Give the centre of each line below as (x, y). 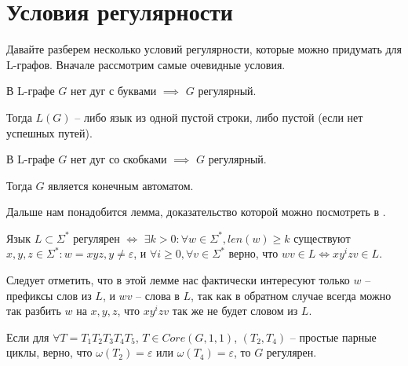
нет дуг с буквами (114, 91)
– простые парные (333, 337)
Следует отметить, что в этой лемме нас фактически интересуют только (178, 280)
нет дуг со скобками (119, 159)
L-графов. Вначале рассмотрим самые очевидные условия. (146, 64)
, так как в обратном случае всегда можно (291, 295)
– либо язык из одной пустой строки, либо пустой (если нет (219, 117)
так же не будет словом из (235, 311)
